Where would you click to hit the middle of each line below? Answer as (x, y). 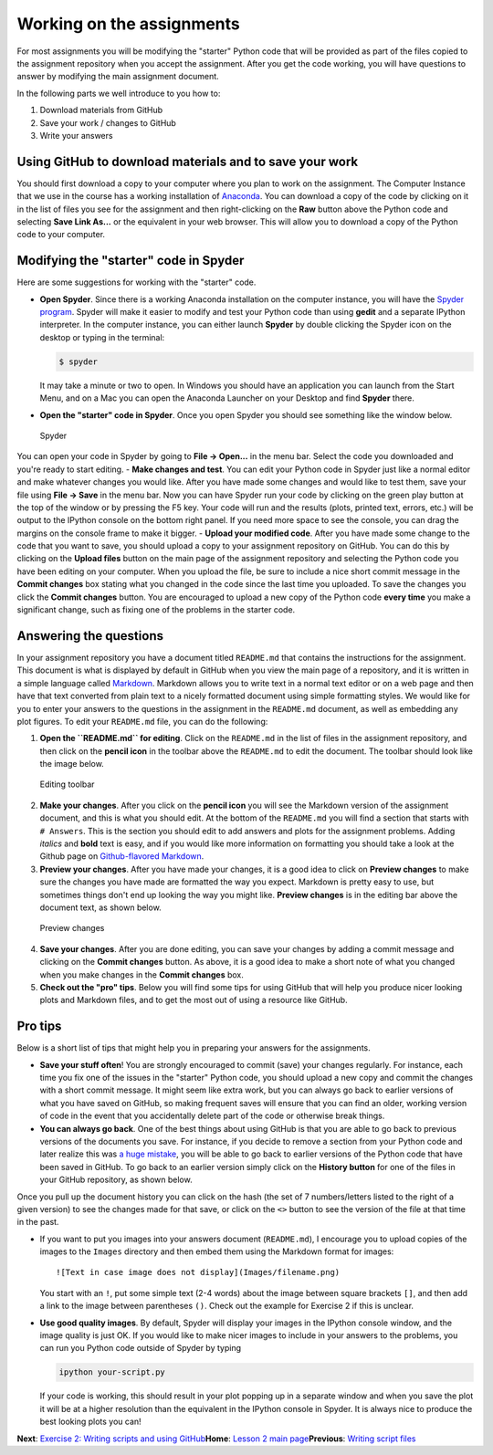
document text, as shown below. (100, 907)
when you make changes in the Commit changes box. (142, 974)
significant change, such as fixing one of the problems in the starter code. (156, 610)
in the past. (38, 1222)
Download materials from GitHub (101, 110)
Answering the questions (90, 636)
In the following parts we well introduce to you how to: (119, 93)
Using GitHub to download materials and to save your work (188, 161)
